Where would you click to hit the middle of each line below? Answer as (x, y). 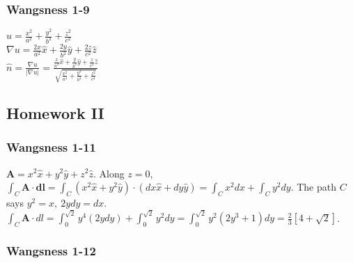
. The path (313, 187)
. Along (109, 173)
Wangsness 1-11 (51, 147)
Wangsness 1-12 (51, 251)
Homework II (55, 112)
